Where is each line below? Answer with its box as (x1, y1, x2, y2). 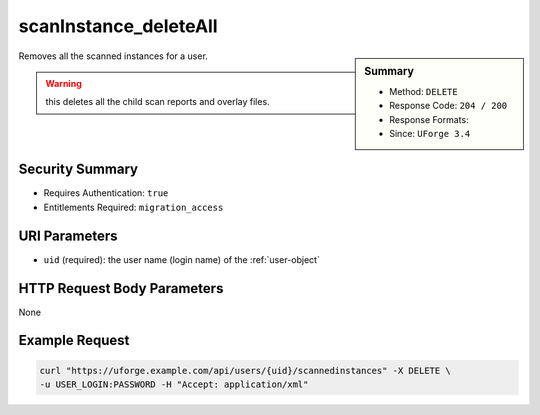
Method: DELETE (389, 85, 459, 97)
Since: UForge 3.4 (389, 127, 471, 139)
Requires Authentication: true (43, 187, 169, 199)
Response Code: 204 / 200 (389, 100, 508, 112)
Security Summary (18, 161, 139, 178)
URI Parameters (18, 227, 119, 244)
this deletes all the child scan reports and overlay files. (45, 96, 270, 108)
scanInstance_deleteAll (18, 15, 219, 37)
